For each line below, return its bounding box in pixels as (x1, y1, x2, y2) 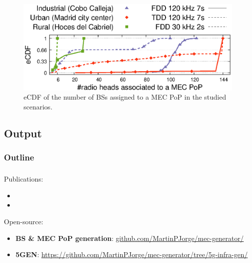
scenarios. (24, 102, 53, 112)
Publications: (4, 174, 43, 184)
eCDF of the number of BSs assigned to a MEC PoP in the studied (24, 92, 226, 102)
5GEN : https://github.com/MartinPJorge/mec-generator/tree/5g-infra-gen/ (15, 249, 248, 260)
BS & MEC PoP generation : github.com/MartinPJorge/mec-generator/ (15, 233, 244, 243)
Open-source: (4, 216, 43, 226)
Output (4, 126, 42, 141)
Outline (4, 151, 34, 163)
